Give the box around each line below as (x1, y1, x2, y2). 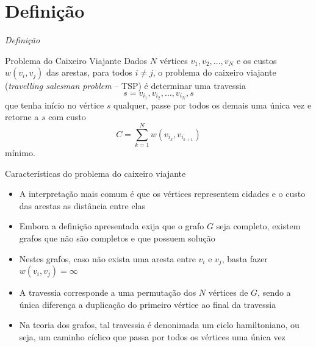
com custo (48, 110, 86, 123)
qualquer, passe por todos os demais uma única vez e (113, 98, 312, 111)
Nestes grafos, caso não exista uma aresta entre (19, 252, 196, 265)
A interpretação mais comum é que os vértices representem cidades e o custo (19, 187, 306, 200)
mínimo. (5, 146, 35, 159)
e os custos (236, 54, 277, 66)
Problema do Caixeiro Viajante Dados (5, 54, 148, 66)
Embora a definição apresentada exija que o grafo (19, 220, 204, 232)
